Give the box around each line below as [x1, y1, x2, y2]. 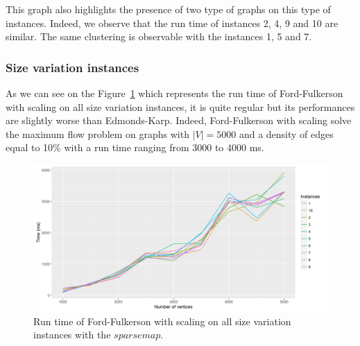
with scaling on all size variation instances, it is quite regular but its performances [6, 99, 355, 114]
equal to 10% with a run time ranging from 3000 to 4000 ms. [6, 140, 264, 155]
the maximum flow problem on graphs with [6, 126, 189, 141]
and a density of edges [239, 126, 334, 141]
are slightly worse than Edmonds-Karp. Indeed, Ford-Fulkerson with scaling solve [6, 113, 352, 128]
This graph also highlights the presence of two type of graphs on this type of [6, 2, 331, 16]
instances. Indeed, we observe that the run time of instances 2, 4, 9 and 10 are [6, 15, 338, 30]
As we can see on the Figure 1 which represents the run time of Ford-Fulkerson [6, 86, 343, 100]
